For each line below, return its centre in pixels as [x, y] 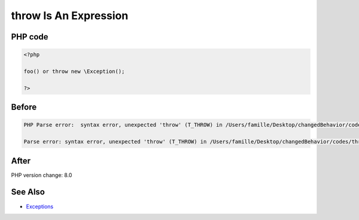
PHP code [30, 37]
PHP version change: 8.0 [42, 175]
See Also [28, 192]
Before [24, 107]
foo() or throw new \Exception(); [74, 71]
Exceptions [40, 206]
